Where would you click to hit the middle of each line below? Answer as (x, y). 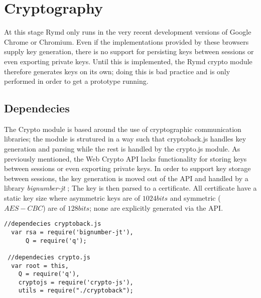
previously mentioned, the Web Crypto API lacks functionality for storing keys (125, 158)
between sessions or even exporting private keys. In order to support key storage (127, 168)
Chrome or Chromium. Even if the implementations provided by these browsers (126, 41)
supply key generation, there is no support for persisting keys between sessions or (129, 51)
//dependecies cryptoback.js (53, 224)
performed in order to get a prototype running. (76, 81)
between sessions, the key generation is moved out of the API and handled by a (126, 178)
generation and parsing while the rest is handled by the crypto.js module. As (122, 149)
